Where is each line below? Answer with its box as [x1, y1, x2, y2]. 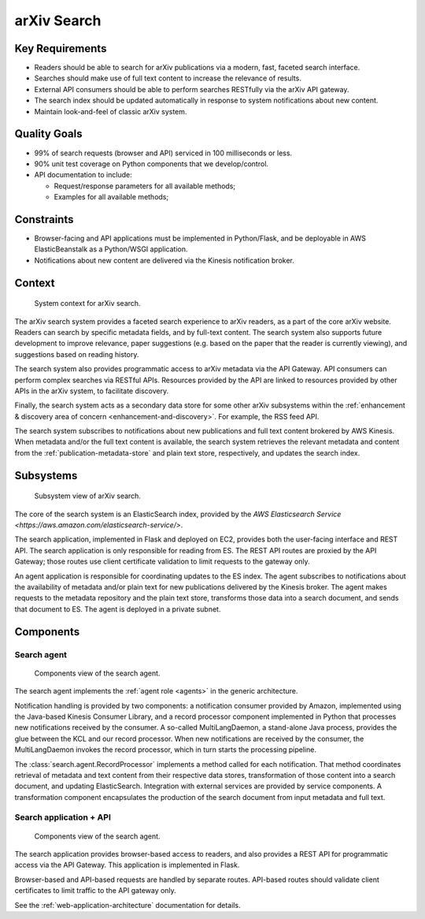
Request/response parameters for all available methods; [54, 181, 236, 191]
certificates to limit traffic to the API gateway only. [14, 886, 176, 895]
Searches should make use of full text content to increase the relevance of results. [34, 73, 302, 83]
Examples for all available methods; [54, 192, 169, 202]
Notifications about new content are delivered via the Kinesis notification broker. [34, 255, 295, 265]
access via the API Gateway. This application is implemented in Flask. [14, 860, 240, 870]
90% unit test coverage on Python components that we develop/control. [34, 158, 269, 169]
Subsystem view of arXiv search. [34, 491, 142, 500]
